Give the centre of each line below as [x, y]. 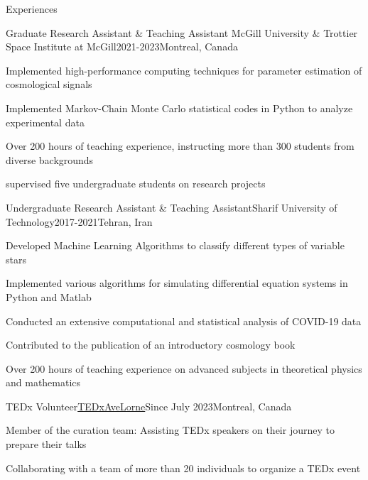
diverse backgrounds [50, 159]
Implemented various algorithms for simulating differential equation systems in [177, 283]
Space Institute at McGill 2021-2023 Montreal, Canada [122, 47]
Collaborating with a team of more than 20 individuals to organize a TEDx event [183, 468]
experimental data [45, 122]
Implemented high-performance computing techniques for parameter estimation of [184, 70]
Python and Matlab [49, 296]
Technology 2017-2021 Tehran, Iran [79, 221]
